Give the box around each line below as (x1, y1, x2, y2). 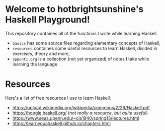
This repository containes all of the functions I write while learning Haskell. (5, 30, 158, 36)
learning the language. (12, 61, 59, 67)
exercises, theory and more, (12, 51, 70, 57)
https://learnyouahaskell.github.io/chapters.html (12, 120, 111, 126)
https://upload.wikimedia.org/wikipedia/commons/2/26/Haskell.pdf (12, 104, 150, 110)
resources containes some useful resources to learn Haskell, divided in (12, 45, 158, 51)
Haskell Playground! (5, 14, 90, 25)
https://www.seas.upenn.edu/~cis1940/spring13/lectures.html (12, 115, 139, 121)
